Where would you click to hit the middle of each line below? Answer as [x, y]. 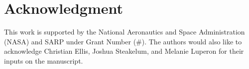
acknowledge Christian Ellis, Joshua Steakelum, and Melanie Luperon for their [124, 51]
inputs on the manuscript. [44, 60]
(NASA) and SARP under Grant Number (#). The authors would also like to [123, 41]
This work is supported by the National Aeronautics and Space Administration [124, 32]
